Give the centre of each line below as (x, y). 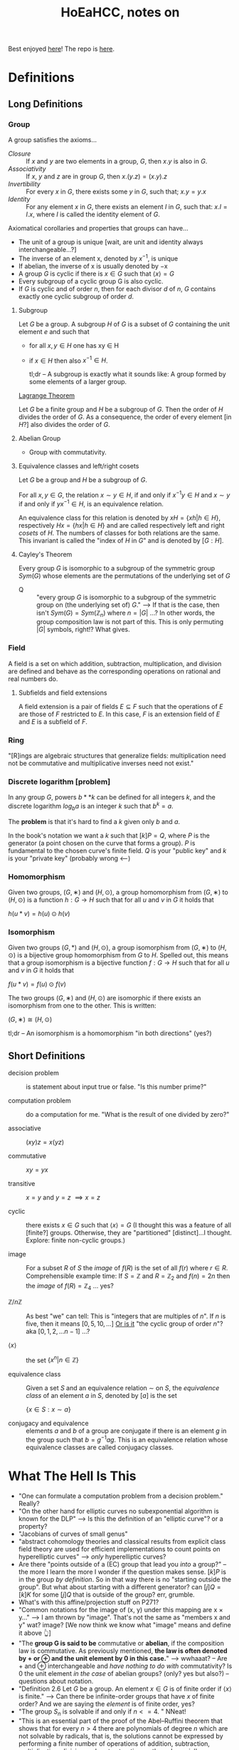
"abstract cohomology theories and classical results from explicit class (122, 1542)
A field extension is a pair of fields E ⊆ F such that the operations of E (121, 706)
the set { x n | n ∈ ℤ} (52, 1359)
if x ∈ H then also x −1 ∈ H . (68, 360)
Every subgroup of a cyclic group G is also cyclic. (91, 281)
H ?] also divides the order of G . (64, 425)
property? (33, 1527)
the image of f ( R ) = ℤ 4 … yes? (70, 1287)
